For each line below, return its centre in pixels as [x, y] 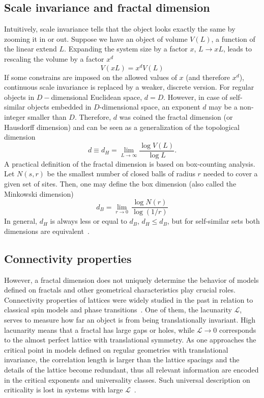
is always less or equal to [89, 221]
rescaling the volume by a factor [54, 58]
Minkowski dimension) [39, 193]
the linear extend [31, 49]
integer [15, 117]
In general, [21, 221]
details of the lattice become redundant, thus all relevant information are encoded [131, 370]
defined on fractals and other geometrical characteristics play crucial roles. [120, 290]
